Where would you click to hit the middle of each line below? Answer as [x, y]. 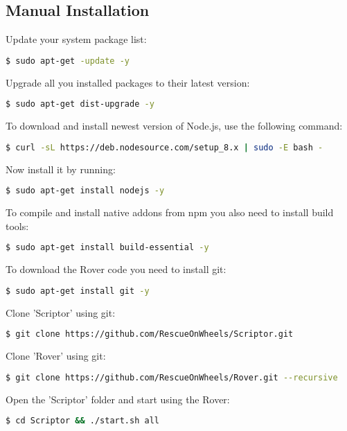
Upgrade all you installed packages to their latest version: [128, 82]
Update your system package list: [76, 39]
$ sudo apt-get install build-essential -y [107, 248]
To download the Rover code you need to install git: [116, 269]
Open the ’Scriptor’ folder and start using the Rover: [118, 399]
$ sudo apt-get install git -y [78, 291]
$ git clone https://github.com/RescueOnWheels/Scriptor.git [150, 334]
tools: [17, 226]
